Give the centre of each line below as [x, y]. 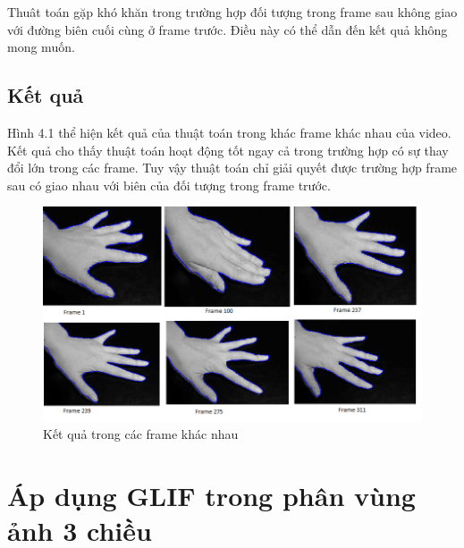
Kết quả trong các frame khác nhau [141, 434]
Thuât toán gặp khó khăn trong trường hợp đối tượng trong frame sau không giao [232, 12]
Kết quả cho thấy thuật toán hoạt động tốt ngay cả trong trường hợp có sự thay [228, 150]
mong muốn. [41, 47]
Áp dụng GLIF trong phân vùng [211, 496]
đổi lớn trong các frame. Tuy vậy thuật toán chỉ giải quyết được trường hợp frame [232, 168]
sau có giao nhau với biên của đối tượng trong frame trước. [169, 185]
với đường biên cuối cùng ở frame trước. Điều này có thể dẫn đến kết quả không [228, 29]
